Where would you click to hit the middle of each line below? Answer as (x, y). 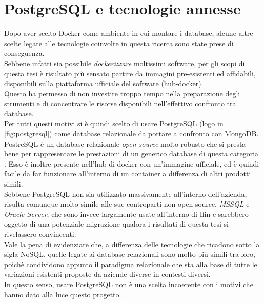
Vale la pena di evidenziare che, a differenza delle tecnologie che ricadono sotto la (132, 244)
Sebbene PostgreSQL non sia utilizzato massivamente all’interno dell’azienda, (126, 194)
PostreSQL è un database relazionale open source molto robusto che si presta (125, 143)
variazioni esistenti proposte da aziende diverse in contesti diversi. (107, 274)
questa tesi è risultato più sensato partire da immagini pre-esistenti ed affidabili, (130, 73)
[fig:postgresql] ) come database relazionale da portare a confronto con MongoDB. (131, 134)
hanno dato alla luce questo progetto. (63, 294)
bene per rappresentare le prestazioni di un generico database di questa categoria (131, 154)
